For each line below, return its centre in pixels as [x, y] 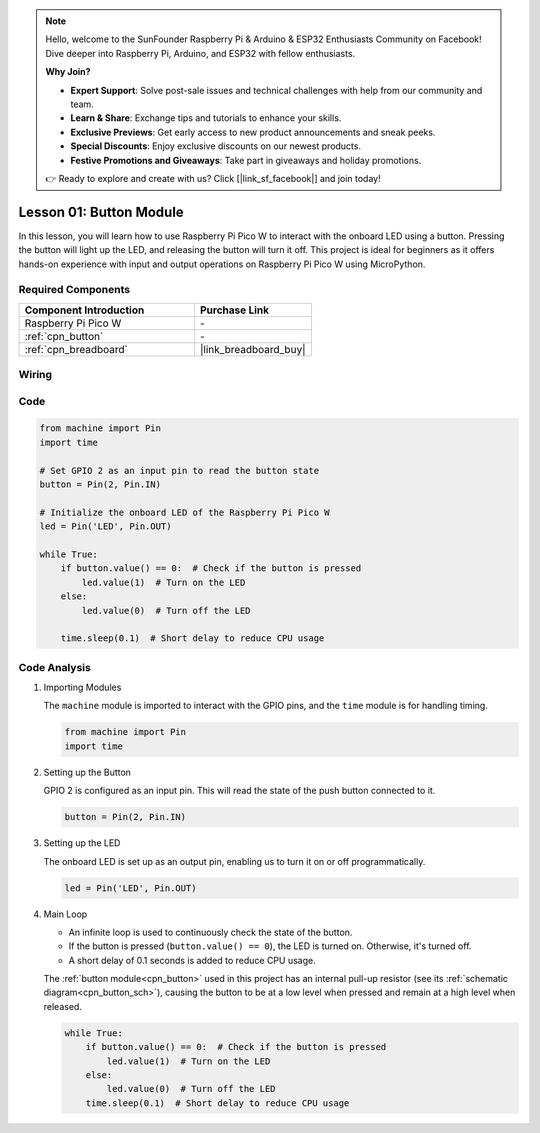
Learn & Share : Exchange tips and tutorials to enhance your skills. [206, 118]
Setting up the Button [87, 772]
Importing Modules [82, 687]
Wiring [35, 375]
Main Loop [65, 914]
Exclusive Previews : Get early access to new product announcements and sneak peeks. [253, 132]
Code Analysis [55, 667]
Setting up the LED [82, 843]
